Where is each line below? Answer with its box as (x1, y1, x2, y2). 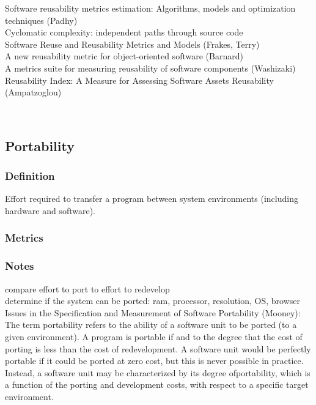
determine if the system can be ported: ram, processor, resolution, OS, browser (5, 294, 300, 307)
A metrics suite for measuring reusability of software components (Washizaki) (5, 61, 296, 74)
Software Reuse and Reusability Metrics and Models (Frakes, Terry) (5, 37, 260, 50)
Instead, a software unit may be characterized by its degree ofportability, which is (5, 366, 310, 379)
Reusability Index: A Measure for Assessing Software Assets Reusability (5, 73, 274, 86)
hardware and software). (5, 204, 95, 217)
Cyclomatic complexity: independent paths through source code (5, 26, 243, 39)
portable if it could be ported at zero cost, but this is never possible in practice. (5, 354, 304, 367)
